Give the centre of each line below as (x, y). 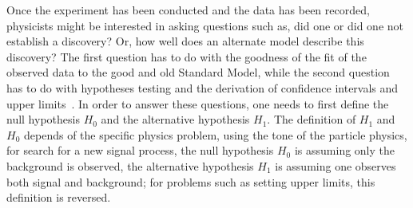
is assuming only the (345, 150)
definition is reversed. (59, 197)
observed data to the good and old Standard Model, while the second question (198, 72)
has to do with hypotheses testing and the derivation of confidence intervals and (203, 87)
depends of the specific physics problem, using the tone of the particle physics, (215, 134)
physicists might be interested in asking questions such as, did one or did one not (205, 25)
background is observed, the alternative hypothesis (130, 165)
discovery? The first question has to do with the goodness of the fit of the (187, 56)
